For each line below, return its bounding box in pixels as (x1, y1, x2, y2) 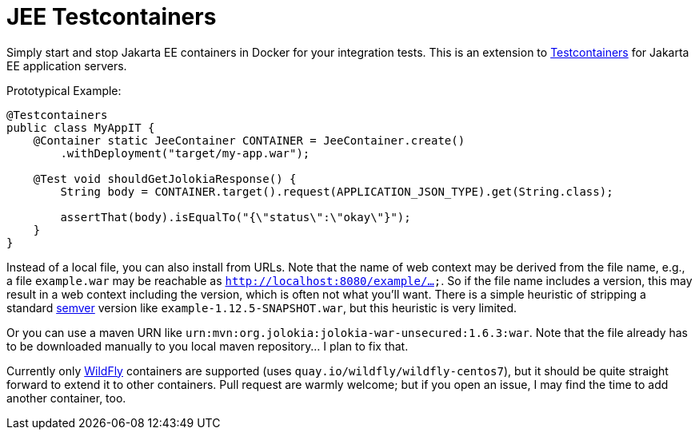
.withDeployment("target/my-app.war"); (60, 146, 310, 160)
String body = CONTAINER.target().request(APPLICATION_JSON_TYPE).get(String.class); (60, 184, 613, 198)
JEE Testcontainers (6, 3, 217, 30)
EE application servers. (6, 58, 127, 73)
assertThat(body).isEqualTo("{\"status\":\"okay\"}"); (60, 210, 411, 224)
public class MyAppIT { (6, 121, 155, 134)
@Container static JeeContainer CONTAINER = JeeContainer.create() (33, 133, 465, 147)
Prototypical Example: (6, 83, 122, 97)
